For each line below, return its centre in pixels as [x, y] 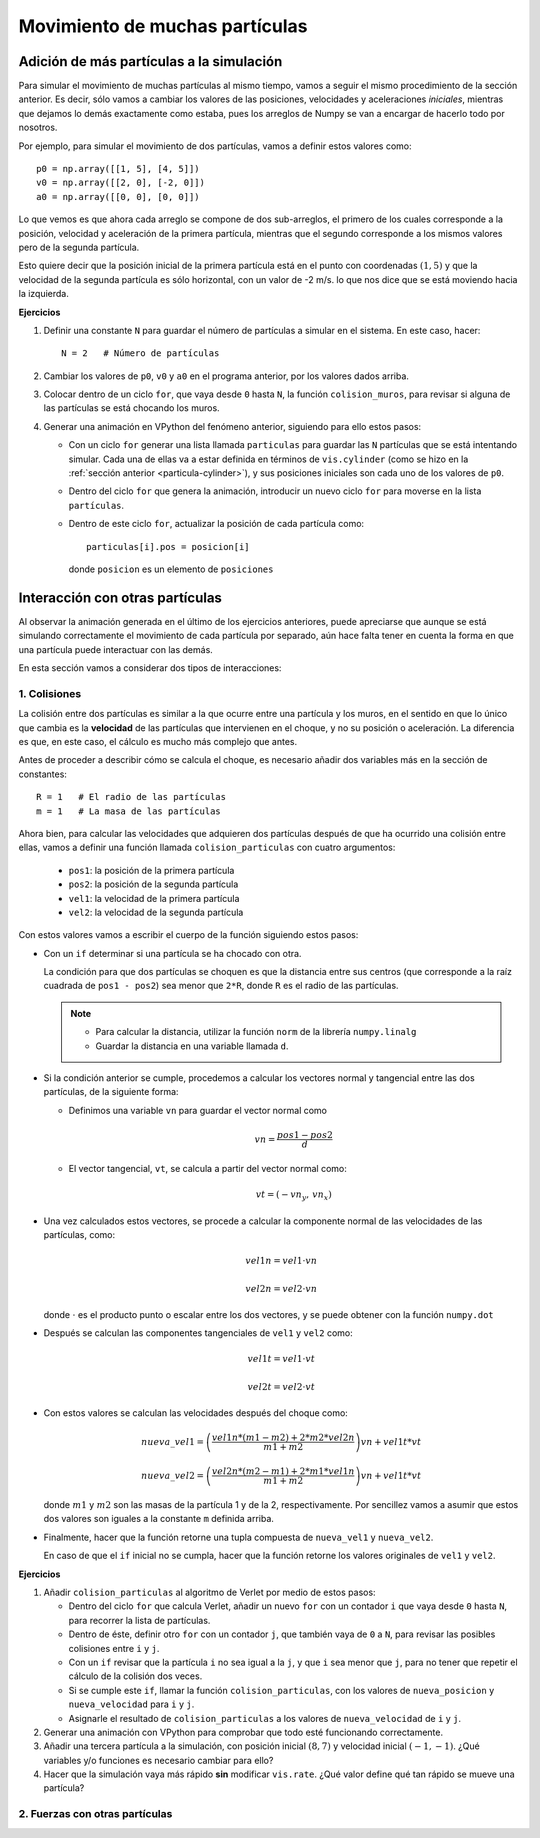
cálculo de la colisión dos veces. [135, 1676]
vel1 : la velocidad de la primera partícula [154, 898]
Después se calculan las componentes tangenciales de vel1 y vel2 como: [198, 1333]
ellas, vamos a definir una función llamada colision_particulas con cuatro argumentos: [207, 847]
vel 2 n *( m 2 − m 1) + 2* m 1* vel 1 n [283, 1471]
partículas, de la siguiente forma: [111, 1092]
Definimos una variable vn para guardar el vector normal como [198, 1110]
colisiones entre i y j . [114, 1648]
